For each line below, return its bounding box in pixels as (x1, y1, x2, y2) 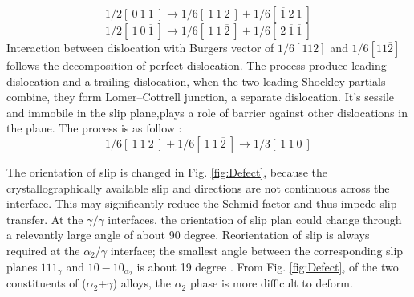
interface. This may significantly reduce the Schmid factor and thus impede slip (6, 195, 397, 212)
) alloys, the (112, 275, 171, 291)
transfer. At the (6, 210, 83, 227)
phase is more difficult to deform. (189, 275, 353, 291)
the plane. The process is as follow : (6, 120, 182, 136)
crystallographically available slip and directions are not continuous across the (6, 179, 390, 196)
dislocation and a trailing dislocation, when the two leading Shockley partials (6, 72, 386, 89)
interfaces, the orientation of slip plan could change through (108, 210, 402, 227)
